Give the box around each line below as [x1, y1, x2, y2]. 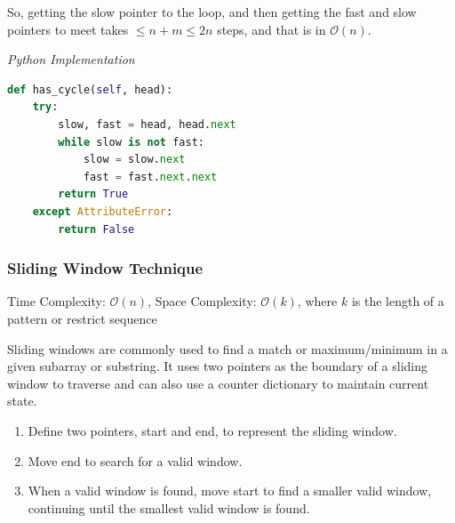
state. [7, 391, 37, 410]
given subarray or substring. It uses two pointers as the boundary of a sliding [7, 357, 427, 375]
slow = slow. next [83, 153, 186, 166]
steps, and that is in [217, 20, 326, 38]
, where [297, 292, 338, 310]
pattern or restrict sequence [7, 309, 157, 327]
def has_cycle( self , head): [7, 83, 173, 96]
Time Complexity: [7, 292, 106, 310]
